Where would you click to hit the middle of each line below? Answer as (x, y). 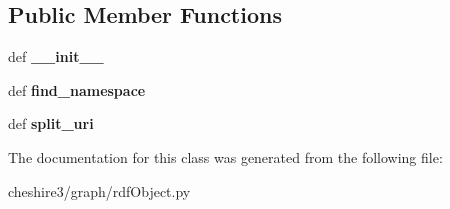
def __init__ (56, 56)
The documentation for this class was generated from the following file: (225, 156)
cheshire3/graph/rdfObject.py (99, 190)
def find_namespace (77, 89)
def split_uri (51, 123)
